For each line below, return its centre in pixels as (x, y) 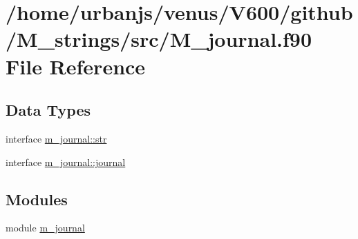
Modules (37, 199)
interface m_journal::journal (66, 162)
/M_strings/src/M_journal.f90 (159, 39)
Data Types (48, 110)
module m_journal (45, 228)
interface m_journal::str (56, 138)
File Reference (76, 66)
